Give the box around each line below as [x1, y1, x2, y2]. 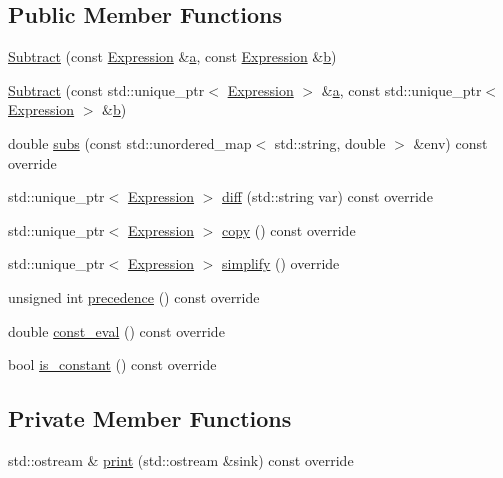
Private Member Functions [8, 403, 292, 434]
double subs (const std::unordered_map [8, 132, 252, 153]
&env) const [413, 132, 488, 153]
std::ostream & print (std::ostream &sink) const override [8, 449, 354, 470]
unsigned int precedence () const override [8, 286, 260, 307]
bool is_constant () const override [8, 354, 217, 375]
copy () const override [222, 219, 356, 240]
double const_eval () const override [8, 320, 225, 341]
